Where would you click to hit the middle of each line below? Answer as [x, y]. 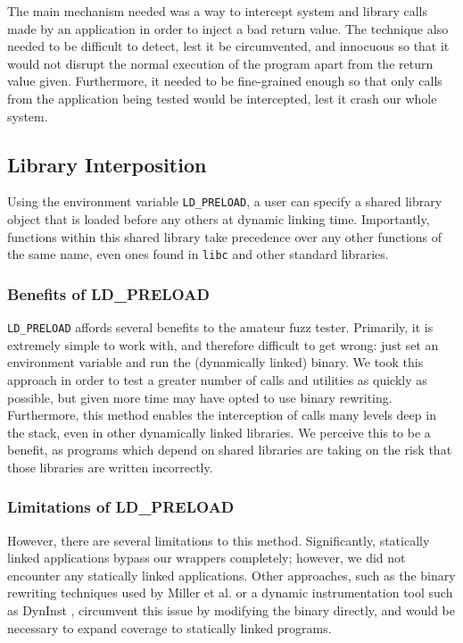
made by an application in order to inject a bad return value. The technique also [228, 28]
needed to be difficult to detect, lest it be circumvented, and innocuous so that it [228, 46]
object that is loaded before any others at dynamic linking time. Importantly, [219, 219]
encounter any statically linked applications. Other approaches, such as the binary [231, 575]
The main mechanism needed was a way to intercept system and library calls [217, 11]
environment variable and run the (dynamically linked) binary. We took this [215, 362]
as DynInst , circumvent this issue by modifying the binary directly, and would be [231, 610]
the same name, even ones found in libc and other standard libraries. [198, 254]
